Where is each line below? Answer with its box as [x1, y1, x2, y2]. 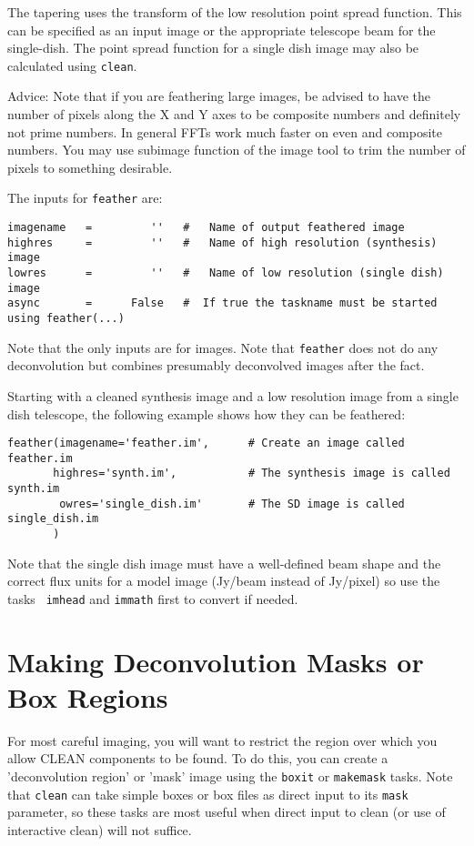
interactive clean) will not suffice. [7, 820, 192, 839]
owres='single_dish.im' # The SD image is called [59, 497, 405, 510]
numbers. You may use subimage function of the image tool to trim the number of [7, 140, 466, 159]
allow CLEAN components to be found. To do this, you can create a [7, 749, 388, 768]
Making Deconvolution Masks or [7, 642, 424, 680]
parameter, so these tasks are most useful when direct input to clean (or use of [7, 802, 446, 821]
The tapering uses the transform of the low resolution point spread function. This [7, 3, 462, 21]
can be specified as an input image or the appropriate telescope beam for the [7, 20, 436, 39]
